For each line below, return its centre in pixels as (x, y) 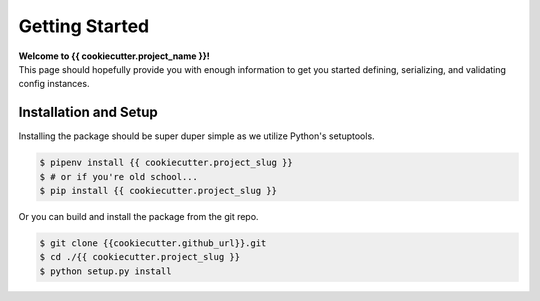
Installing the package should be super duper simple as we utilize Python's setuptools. (196, 136)
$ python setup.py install (105, 271)
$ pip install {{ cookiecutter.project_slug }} (158, 190)
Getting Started (84, 26)
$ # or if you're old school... (119, 176)
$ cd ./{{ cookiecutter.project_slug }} (139, 257)
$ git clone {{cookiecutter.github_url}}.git (153, 243)
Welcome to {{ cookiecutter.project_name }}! (114, 56)
